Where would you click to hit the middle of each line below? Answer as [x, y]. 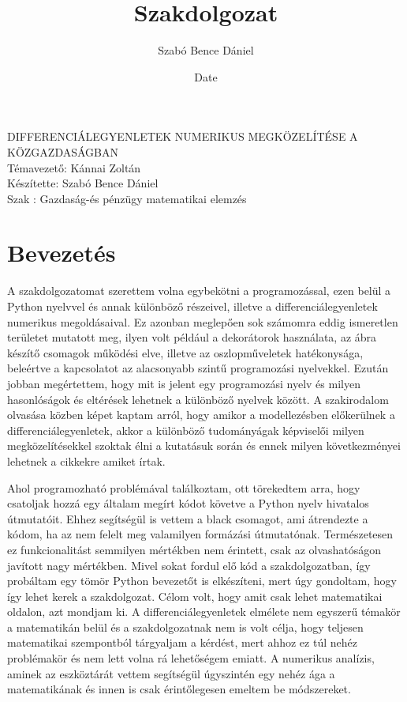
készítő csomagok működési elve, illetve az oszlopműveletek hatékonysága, [185, 352]
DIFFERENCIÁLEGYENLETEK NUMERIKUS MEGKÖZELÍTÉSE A [183, 136]
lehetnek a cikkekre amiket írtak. [86, 460]
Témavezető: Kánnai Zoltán [74, 167]
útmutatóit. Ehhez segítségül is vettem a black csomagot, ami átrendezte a [188, 518]
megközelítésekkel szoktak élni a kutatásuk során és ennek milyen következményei [204, 445]
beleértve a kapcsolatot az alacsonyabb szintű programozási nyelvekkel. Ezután [198, 368]
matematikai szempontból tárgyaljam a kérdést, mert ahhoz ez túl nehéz [182, 642]
